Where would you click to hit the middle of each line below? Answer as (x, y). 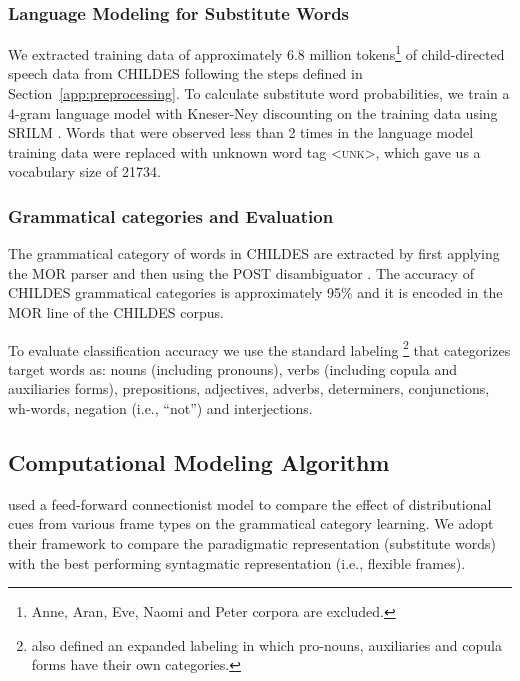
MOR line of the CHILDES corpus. (116, 312)
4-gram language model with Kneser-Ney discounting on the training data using (253, 112)
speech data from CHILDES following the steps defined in (185, 73)
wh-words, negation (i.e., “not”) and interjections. (160, 408)
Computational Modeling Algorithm (199, 462)
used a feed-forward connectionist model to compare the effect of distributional (250, 503)
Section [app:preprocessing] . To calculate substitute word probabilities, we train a (259, 93)
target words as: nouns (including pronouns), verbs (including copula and (233, 368)
